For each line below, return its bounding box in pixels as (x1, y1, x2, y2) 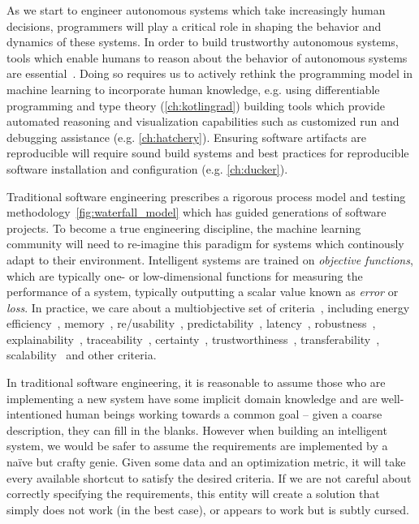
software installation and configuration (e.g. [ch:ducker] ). (6, 160, 288, 177)
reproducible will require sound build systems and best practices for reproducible (6, 144, 409, 161)
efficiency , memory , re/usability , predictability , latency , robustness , (6, 315, 376, 332)
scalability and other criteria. (6, 346, 157, 363)
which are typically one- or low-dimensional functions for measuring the (6, 267, 363, 284)
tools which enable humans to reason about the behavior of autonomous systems (6, 49, 408, 66)
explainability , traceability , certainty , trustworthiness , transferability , (6, 330, 380, 347)
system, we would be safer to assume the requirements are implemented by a (6, 437, 388, 454)
